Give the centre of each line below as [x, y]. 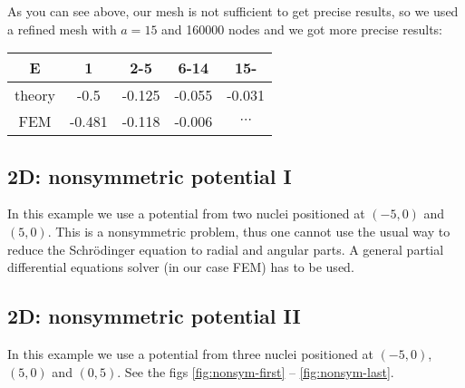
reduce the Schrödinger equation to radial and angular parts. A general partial [226, 249]
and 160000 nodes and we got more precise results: [302, 29]
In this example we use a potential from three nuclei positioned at [190, 353]
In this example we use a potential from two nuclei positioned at [186, 213]
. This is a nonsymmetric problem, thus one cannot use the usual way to [249, 231]
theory [35, 95]
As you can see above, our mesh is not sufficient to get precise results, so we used [233, 11]
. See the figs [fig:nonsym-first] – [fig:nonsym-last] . [256, 371]
